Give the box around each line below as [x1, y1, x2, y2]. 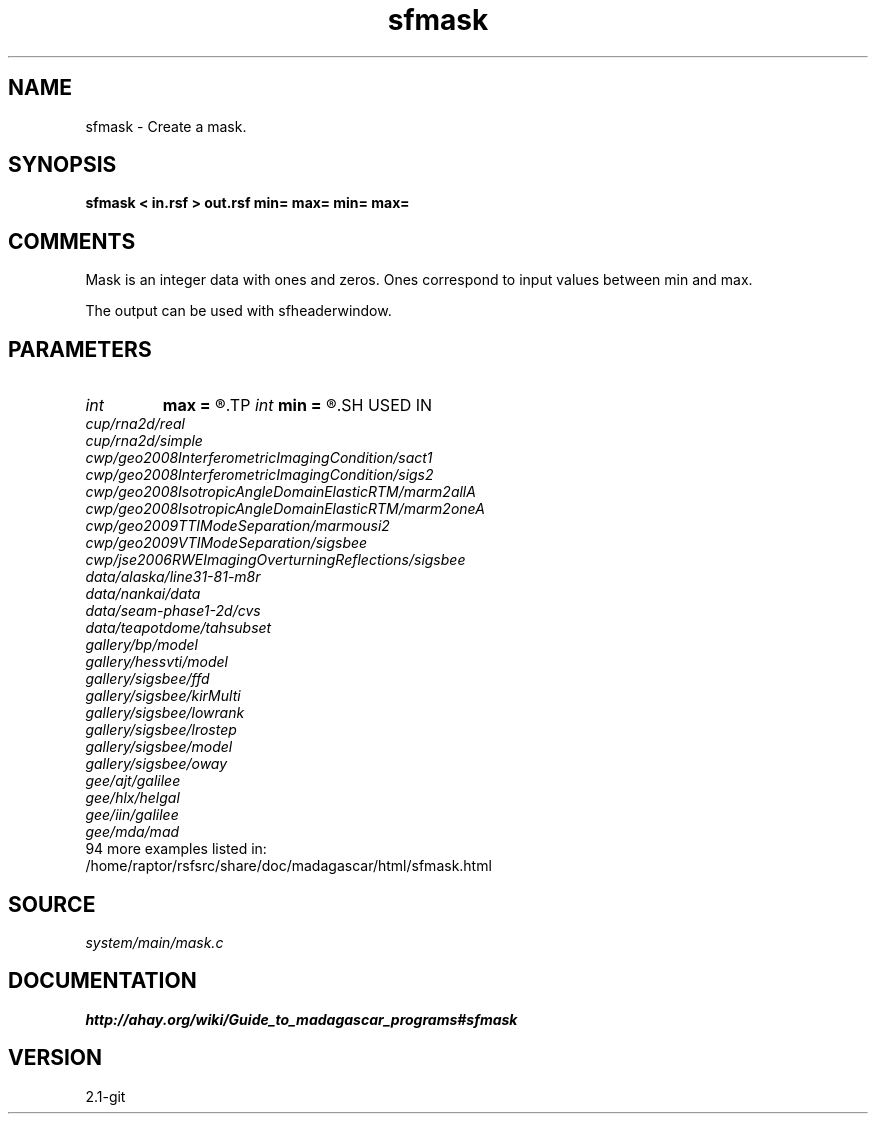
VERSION [8, 1045, 103, 1071]
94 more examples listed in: [85, 840, 267, 858]
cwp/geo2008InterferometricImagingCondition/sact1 [85, 449, 433, 467]
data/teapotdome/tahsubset [85, 619, 272, 637]
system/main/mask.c [85, 933, 224, 951]
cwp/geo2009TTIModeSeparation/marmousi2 [85, 517, 390, 535]
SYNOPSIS [8, 152, 117, 178]
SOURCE [8, 891, 96, 917]
